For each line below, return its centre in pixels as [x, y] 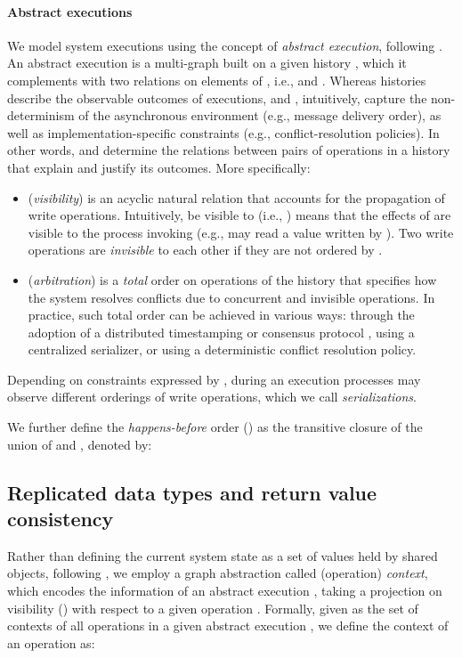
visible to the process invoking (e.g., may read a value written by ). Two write [241, 232]
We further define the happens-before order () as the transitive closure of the [215, 427]
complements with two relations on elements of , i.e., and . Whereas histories [217, 80]
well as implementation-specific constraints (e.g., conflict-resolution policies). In [223, 132]
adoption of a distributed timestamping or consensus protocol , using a [221, 332]
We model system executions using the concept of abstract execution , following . [225, 45]
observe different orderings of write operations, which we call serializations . [212, 397]
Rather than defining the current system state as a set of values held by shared [223, 555]
